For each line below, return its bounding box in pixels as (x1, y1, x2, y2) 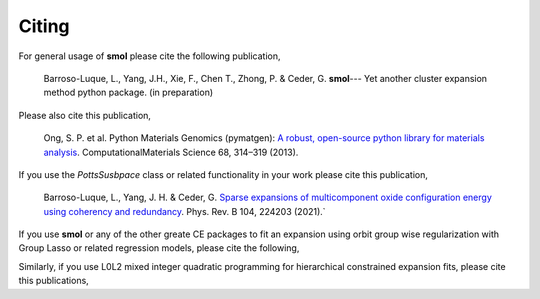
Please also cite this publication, (18, 109, 152, 121)
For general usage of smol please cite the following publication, (18, 50, 281, 62)
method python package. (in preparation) (43, 86, 214, 99)
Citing (18, 15, 70, 37)
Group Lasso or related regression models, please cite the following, (18, 242, 300, 254)
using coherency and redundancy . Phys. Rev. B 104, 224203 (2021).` (43, 205, 326, 217)
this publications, (18, 275, 89, 287)
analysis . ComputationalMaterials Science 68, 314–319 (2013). (43, 146, 299, 158)
